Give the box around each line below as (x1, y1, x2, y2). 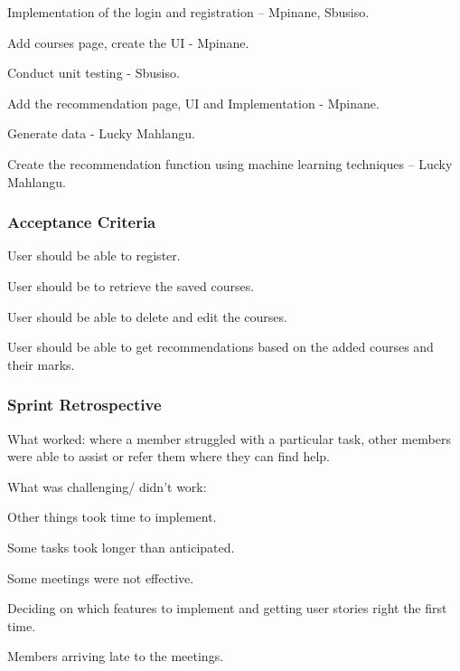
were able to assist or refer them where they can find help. (7, 447, 330, 466)
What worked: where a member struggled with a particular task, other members (7, 429, 451, 448)
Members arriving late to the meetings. (7, 647, 224, 666)
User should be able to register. (7, 246, 181, 265)
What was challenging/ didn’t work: (7, 477, 207, 496)
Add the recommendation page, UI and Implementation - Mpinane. (7, 93, 380, 112)
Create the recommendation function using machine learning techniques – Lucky (7, 154, 453, 173)
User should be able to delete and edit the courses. (7, 307, 287, 326)
